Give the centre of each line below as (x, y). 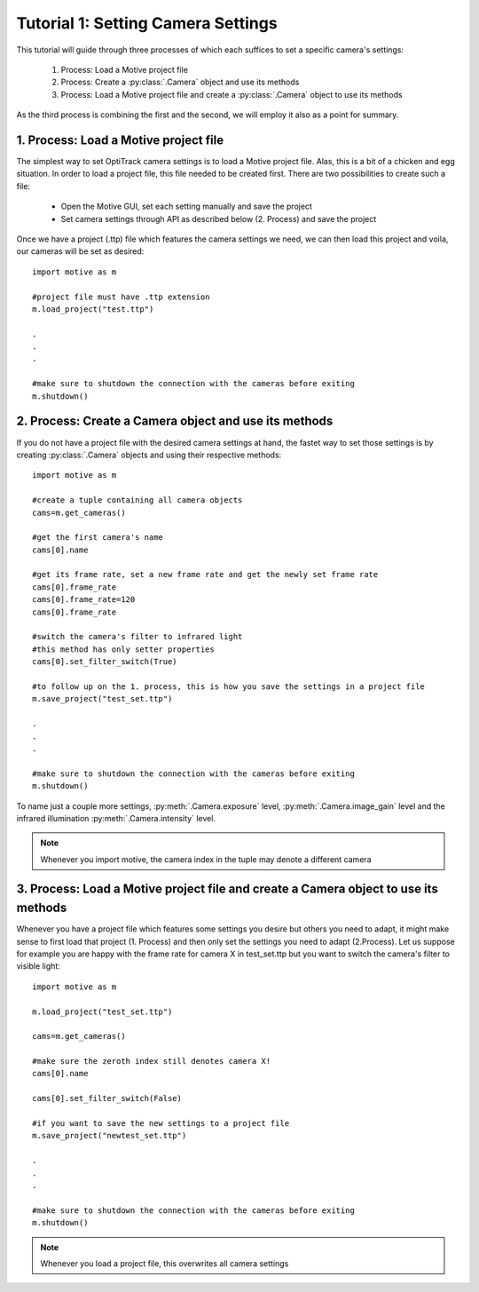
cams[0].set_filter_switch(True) (105, 662)
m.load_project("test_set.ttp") (102, 1011)
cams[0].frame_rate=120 (84, 600)
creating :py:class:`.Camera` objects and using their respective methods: (149, 455)
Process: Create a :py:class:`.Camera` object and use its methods (180, 82)
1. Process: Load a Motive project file (120, 140)
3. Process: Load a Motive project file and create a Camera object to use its (227, 889)
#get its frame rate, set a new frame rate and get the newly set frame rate (205, 575)
